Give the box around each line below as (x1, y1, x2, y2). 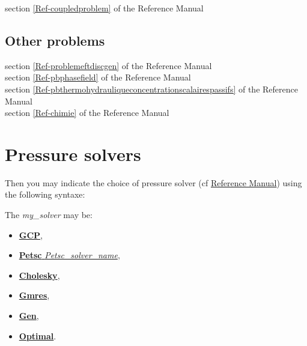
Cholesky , (19, 269, 60, 281)
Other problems (5, 31, 105, 49)
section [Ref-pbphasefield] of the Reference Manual (5, 71, 191, 83)
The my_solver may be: (5, 208, 93, 221)
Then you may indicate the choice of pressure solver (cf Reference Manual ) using (5, 176, 302, 189)
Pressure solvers (5, 141, 141, 166)
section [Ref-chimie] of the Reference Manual (5, 106, 169, 119)
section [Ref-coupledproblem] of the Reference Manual (5, 2, 204, 14)
